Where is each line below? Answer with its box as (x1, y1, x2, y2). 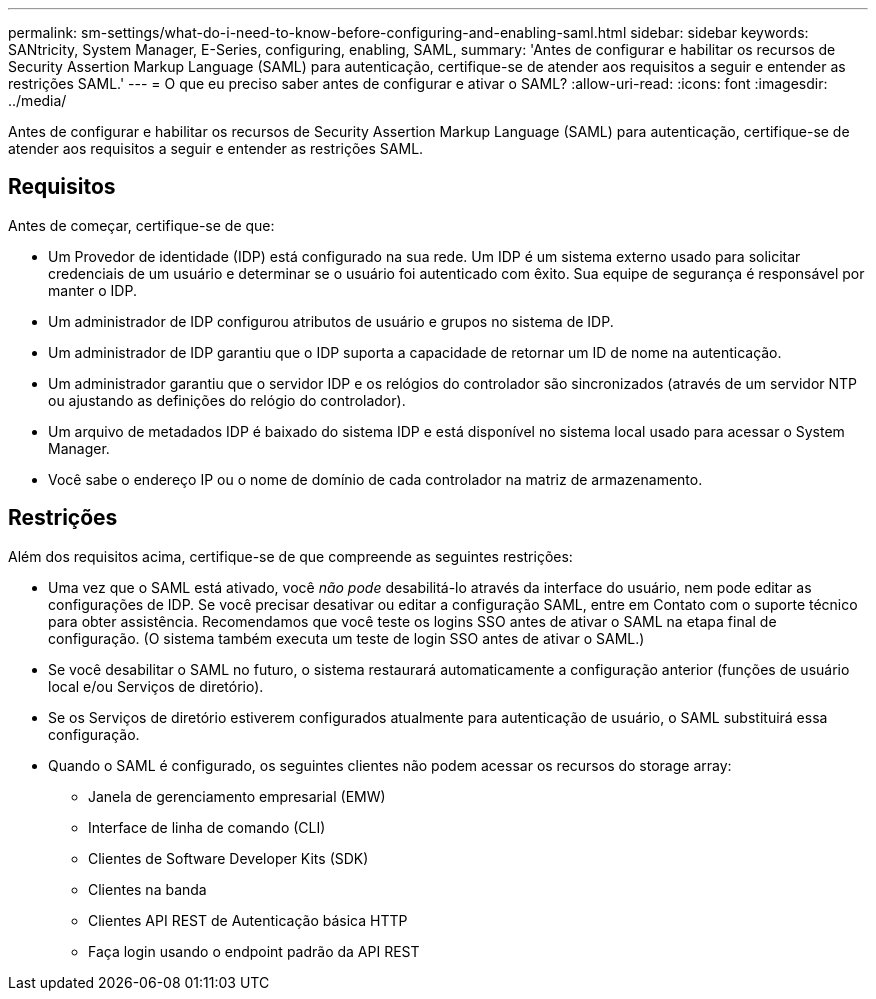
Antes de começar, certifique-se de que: (8, 216, 275, 234)
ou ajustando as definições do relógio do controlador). (48, 391, 406, 409)
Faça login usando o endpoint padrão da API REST (88, 942, 420, 960)
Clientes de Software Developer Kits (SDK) (88, 849, 369, 867)
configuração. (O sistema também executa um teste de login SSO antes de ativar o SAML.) (48, 629, 645, 647)
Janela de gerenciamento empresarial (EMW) (88, 787, 386, 805)
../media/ (8, 92, 67, 109)
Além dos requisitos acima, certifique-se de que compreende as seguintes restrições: (8, 547, 573, 565)
